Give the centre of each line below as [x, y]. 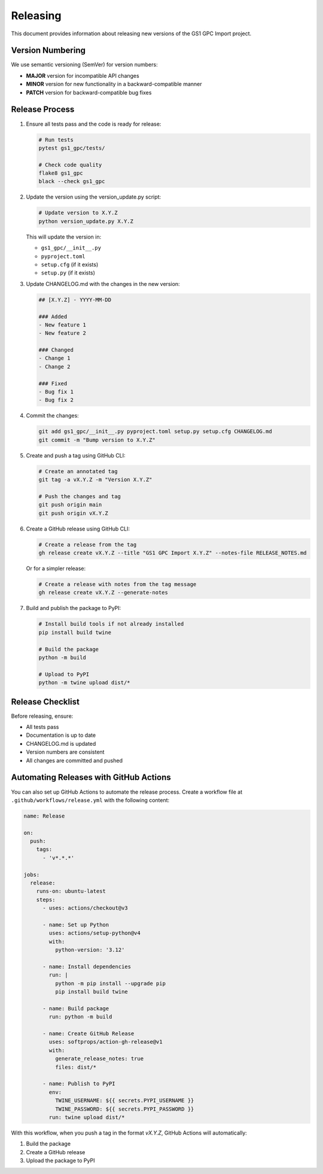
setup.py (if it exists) [68, 273]
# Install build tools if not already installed [111, 624]
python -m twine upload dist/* [85, 683]
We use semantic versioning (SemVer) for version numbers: [84, 65]
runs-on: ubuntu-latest [71, 891]
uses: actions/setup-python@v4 [95, 933]
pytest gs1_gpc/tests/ [72, 148]
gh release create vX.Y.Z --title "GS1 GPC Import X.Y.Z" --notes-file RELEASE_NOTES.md [173, 553]
